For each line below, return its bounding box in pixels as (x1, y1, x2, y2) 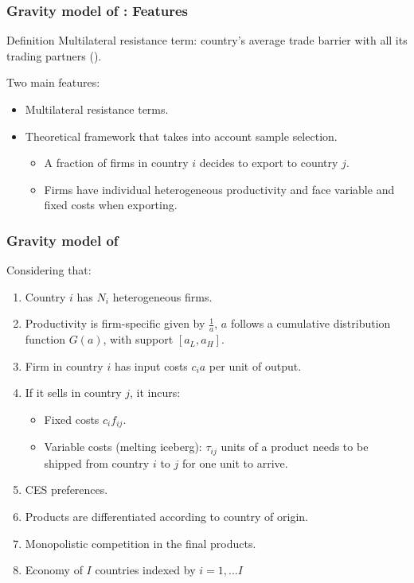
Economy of (25, 562, 83, 578)
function (25, 331, 65, 348)
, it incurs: (130, 384, 181, 401)
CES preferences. (25, 481, 108, 498)
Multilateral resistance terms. (25, 101, 169, 117)
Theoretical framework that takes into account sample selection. (25, 127, 338, 144)
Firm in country (25, 357, 103, 374)
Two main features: (6, 74, 100, 91)
